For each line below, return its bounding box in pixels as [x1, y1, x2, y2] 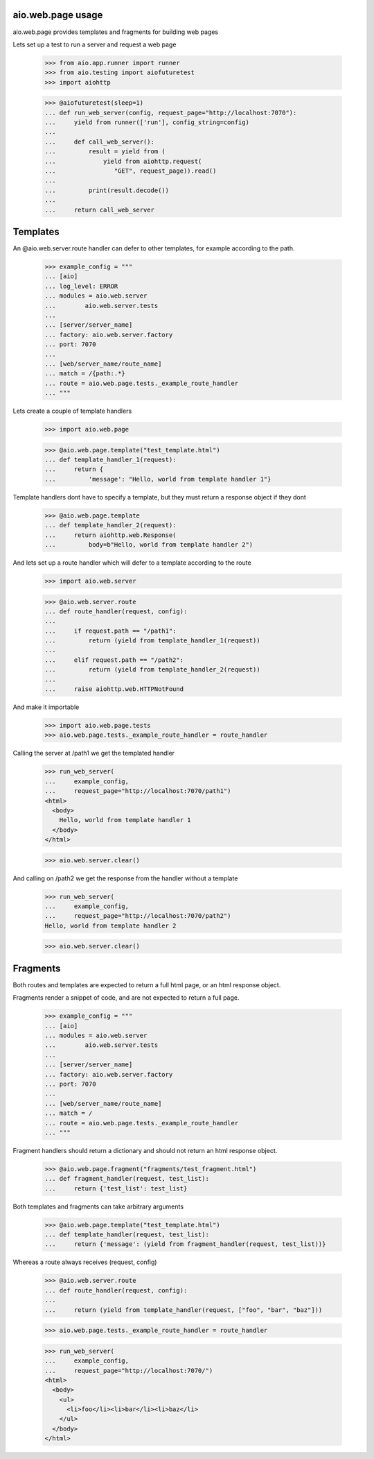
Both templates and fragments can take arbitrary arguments [12, 1202, 184, 1211]
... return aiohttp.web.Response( [44, 531, 177, 539]
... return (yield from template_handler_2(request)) [44, 666, 260, 674]
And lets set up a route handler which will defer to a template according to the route [12, 558, 252, 567]
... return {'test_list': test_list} [44, 1184, 188, 1193]
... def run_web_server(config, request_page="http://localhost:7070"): [44, 108, 297, 117]
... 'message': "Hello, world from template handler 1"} [44, 475, 271, 483]
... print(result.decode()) [44, 186, 170, 194]
